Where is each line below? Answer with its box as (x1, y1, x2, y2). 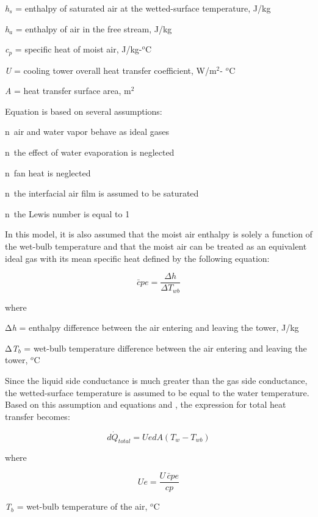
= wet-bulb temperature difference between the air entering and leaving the (24, 341, 307, 354)
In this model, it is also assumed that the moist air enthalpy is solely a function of (5, 228, 313, 240)
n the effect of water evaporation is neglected (5, 146, 175, 159)
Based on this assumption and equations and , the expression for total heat (5, 398, 286, 411)
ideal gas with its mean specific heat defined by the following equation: (5, 251, 270, 264)
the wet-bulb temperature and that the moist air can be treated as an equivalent (5, 239, 307, 252)
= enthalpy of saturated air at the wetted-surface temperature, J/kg (15, 2, 271, 14)
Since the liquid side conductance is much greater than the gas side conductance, (5, 374, 308, 387)
